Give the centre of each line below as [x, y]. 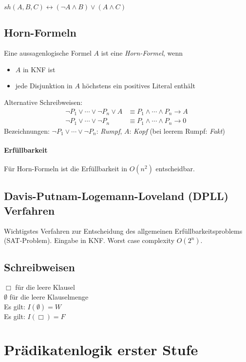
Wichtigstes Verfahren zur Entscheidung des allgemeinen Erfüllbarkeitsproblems [123, 231]
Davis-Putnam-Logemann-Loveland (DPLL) [116, 196]
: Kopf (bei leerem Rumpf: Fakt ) [177, 131]
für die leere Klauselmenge [49, 296]
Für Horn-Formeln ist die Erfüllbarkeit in [66, 168]
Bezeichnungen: [27, 131]
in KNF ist [39, 69]
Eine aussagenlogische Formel [48, 53]
